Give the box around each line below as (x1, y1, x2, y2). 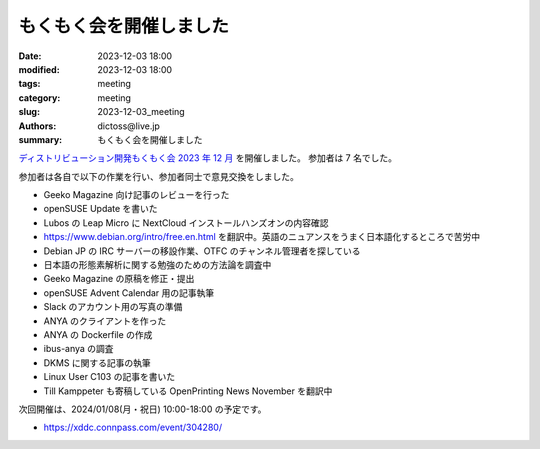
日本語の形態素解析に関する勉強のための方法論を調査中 (43, 259, 272, 271)
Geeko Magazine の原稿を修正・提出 (43, 273, 195, 285)
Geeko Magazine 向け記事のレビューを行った (43, 189, 230, 201)
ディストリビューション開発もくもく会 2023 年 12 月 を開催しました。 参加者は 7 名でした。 (18, 152, 397, 164)
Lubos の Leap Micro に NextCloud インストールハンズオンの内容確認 (43, 216, 329, 229)
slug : (18, 106, 40, 118)
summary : (18, 133, 63, 145)
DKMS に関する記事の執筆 (43, 356, 152, 369)
